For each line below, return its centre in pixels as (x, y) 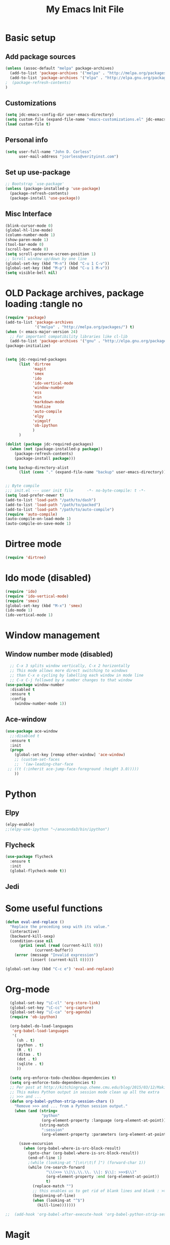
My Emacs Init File (85, 9)
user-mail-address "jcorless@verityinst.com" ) (69, 156)
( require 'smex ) (22, 601)
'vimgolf (41, 421)
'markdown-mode (48, 402)
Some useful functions (54, 908)
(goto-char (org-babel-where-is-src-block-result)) (83, 1153)
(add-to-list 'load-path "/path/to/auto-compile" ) (60, 509)
